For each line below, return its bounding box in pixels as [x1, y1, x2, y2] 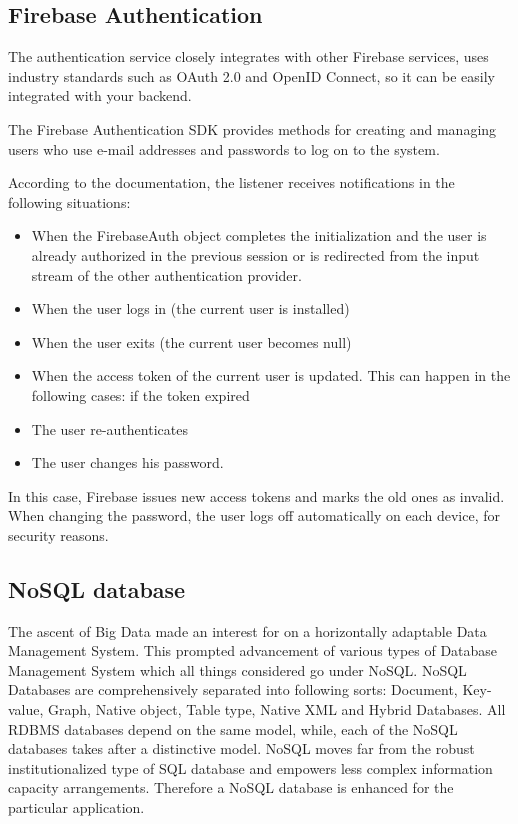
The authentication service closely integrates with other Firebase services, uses [8, 46, 489, 67]
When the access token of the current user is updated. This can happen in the [31, 365, 511, 386]
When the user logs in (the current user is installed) [31, 298, 350, 319]
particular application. [8, 797, 145, 818]
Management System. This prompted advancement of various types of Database [8, 640, 498, 661]
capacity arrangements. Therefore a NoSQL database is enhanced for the [8, 777, 454, 798]
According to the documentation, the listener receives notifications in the [8, 172, 455, 193]
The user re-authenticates [31, 418, 188, 439]
